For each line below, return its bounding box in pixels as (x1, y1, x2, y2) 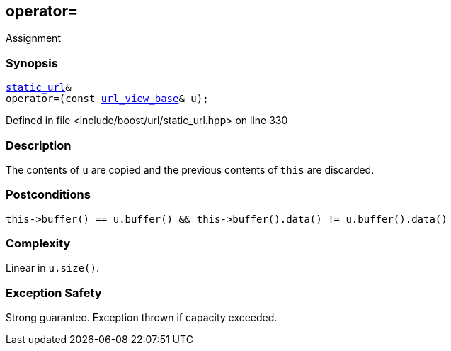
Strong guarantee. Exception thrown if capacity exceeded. (6, 311, 278, 324)
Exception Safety (6, 285, 102, 300)
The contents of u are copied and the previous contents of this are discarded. (6, 163, 375, 176)
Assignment (6, 32, 61, 45)
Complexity (6, 236, 71, 251)
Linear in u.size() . (6, 262, 100, 274)
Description (6, 138, 72, 152)
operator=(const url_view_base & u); (6, 93, 209, 105)
